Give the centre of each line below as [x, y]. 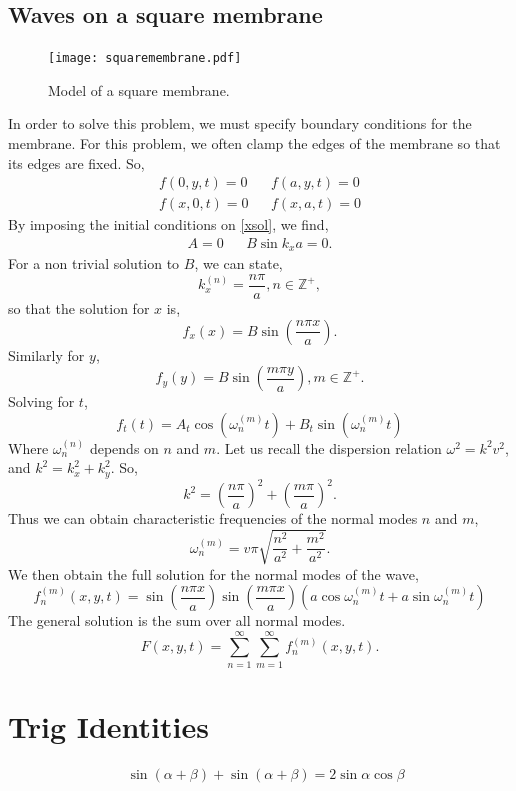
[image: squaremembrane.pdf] [145, 58]
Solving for [41, 401]
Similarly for [46, 354]
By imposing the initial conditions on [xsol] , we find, [168, 224]
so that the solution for [79, 308]
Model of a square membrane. [139, 89]
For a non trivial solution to [94, 263]
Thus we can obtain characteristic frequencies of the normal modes [213, 518]
